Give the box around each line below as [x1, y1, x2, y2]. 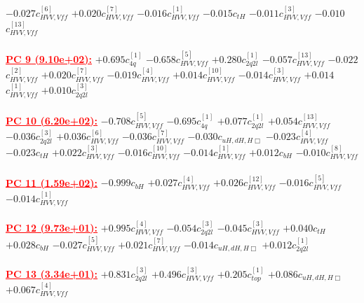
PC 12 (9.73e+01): [6, 220, 98, 234]
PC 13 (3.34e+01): [6, 266, 98, 281]
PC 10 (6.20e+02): [6, 113, 98, 128]
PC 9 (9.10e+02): [6, 51, 93, 66]
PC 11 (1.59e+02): [6, 175, 98, 190]
